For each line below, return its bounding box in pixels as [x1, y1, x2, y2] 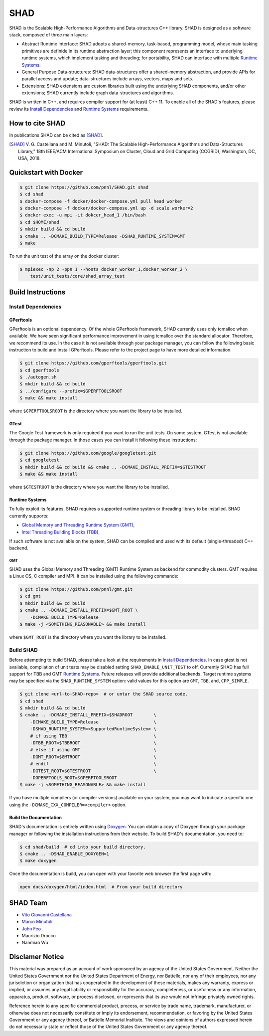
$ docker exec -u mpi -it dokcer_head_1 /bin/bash [19, 212, 146, 218]
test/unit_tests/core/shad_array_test [30, 273, 125, 279]
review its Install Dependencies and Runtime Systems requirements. [9, 106, 149, 112]
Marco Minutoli [21, 919, 53, 925]
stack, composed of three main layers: [9, 31, 88, 37]
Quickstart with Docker [9, 168, 83, 176]
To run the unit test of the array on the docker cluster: [9, 253, 120, 259]
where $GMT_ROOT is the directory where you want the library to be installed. [9, 634, 167, 640]
